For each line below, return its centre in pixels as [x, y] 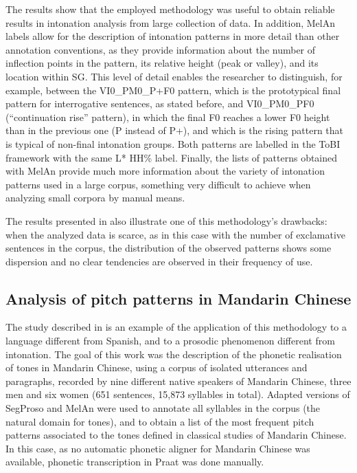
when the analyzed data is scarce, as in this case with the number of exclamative [176, 234]
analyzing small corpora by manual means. [95, 198]
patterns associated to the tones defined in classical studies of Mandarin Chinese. [176, 435]
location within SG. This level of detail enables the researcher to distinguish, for [174, 76]
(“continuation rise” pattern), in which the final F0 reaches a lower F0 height [168, 117]
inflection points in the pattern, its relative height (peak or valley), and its [162, 63]
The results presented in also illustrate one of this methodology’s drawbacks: [166, 220]
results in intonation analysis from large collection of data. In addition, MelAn [170, 22]
